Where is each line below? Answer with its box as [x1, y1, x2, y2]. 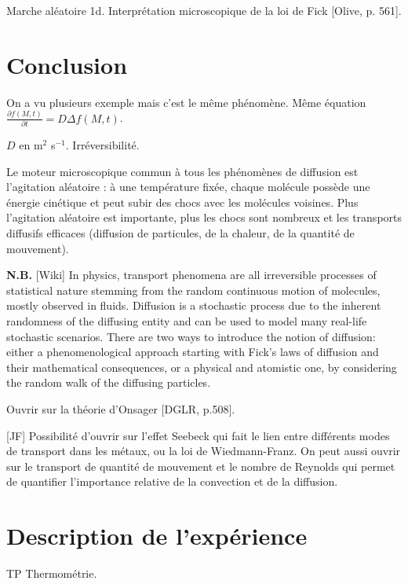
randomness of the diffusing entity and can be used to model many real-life [6, 312, 367, 329]
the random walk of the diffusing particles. [6, 374, 211, 391]
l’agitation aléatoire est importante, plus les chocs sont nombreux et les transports [6, 209, 403, 226]
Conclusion [6, 48, 128, 80]
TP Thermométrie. [6, 565, 97, 581]
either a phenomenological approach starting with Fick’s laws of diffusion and [6, 343, 379, 360]
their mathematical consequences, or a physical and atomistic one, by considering [6, 358, 397, 375]
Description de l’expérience [6, 520, 308, 552]
